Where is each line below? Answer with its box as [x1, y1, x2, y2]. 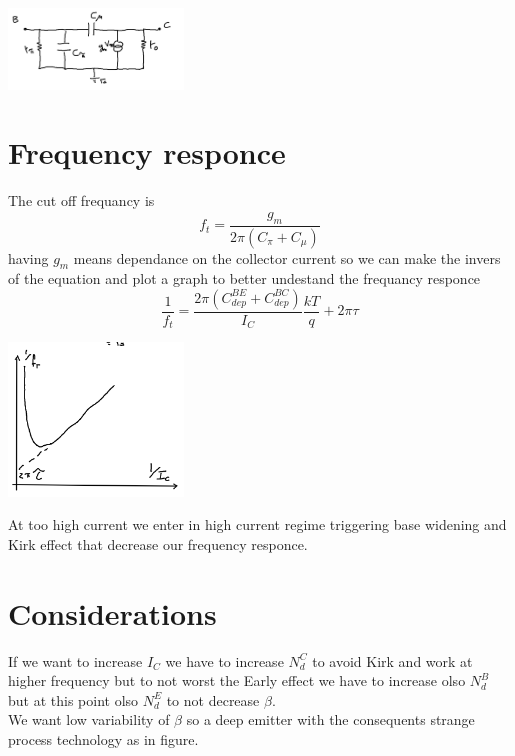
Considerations [8, 592, 217, 633]
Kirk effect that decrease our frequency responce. [8, 533, 308, 554]
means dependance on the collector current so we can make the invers [73, 247, 501, 268]
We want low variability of [8, 709, 170, 730]
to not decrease [166, 689, 260, 710]
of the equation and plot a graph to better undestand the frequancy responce [8, 268, 481, 289]
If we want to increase [8, 650, 143, 671]
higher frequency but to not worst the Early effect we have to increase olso [8, 670, 466, 691]
